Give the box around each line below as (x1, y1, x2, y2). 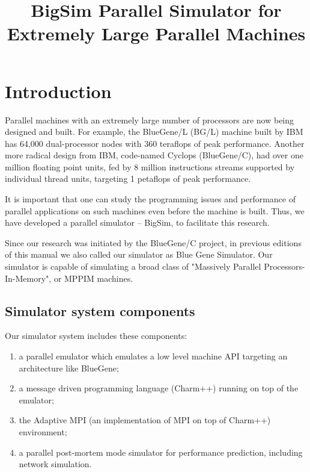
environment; (19, 425, 67, 438)
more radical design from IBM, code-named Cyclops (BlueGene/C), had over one (5, 149, 303, 161)
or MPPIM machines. (53, 272, 133, 284)
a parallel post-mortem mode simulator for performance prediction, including (19, 446, 303, 458)
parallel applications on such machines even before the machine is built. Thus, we (5, 204, 305, 217)
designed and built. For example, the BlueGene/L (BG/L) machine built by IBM (5, 125, 303, 138)
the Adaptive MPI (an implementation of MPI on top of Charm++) (19, 414, 271, 426)
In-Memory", (5, 272, 52, 284)
